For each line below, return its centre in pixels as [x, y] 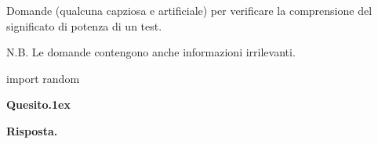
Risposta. [32, 130]
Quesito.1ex [38, 104]
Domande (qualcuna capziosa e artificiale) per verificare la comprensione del [189, 10]
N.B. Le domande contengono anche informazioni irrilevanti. [151, 52]
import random [43, 78]
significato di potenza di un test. [84, 25]
